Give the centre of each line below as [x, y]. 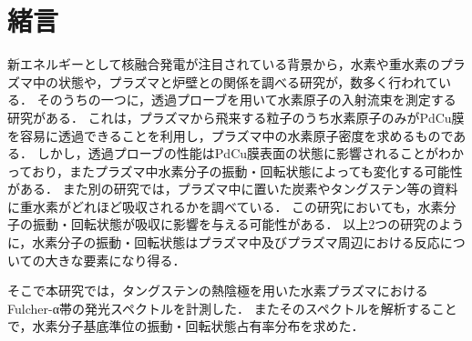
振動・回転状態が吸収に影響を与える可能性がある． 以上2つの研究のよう [248, 224]
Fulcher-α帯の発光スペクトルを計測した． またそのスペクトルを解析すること [232, 308]
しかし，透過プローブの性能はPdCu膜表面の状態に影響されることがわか [251, 153]
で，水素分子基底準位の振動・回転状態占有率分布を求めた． [186, 326]
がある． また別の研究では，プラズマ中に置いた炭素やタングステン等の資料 [233, 189]
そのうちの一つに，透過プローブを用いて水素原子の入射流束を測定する [246, 100]
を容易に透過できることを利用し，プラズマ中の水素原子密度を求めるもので [231, 135]
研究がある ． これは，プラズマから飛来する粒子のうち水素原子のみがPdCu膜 [236, 117]
